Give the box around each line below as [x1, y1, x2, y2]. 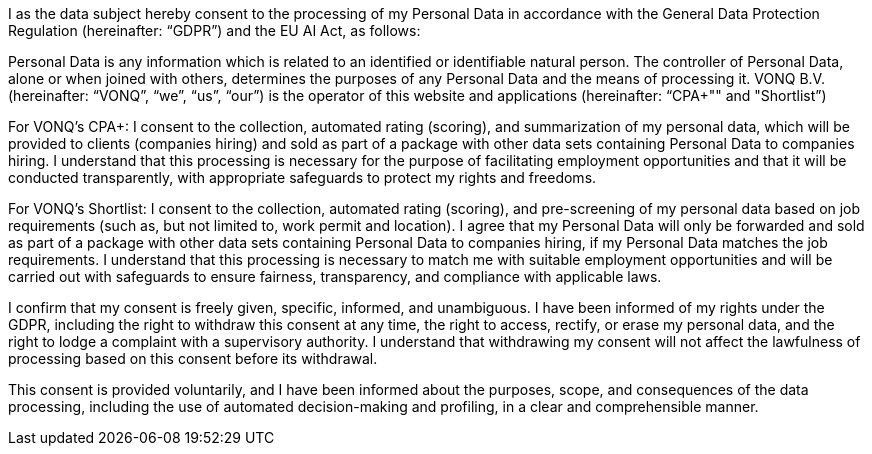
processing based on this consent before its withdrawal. [8, 350, 378, 367]
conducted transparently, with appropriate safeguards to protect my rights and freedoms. [8, 169, 597, 186]
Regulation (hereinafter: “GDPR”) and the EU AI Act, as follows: [8, 22, 421, 39]
